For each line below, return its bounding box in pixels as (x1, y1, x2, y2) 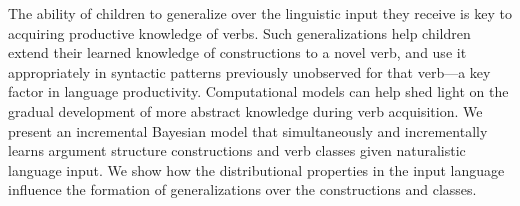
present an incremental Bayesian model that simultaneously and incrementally (8, 120, 488, 141)
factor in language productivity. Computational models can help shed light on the (8, 81, 509, 102)
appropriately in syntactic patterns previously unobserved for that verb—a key (8, 61, 491, 82)
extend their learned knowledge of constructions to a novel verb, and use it (8, 42, 467, 63)
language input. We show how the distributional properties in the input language (8, 159, 505, 180)
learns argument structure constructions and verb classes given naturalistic (8, 140, 466, 161)
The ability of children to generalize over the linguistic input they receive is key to (8, 3, 512, 23)
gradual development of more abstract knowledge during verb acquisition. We (8, 100, 483, 121)
